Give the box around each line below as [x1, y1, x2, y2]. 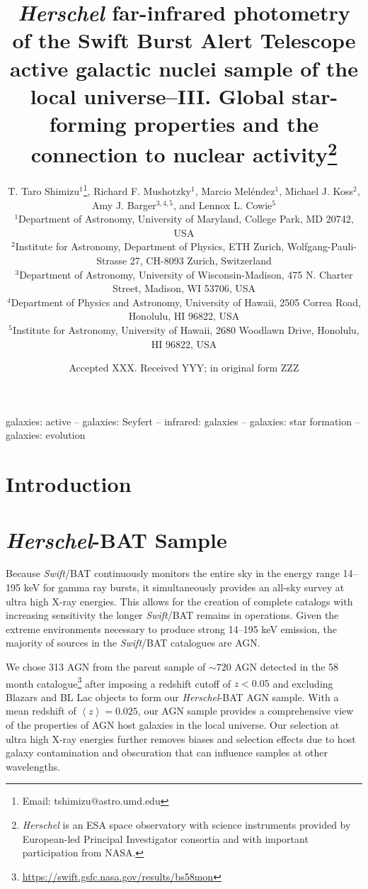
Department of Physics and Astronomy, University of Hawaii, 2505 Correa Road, [11, 294, 361, 309]
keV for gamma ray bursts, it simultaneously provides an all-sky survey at [23, 580, 345, 595]
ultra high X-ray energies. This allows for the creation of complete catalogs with [6, 593, 353, 608]
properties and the [134, 108, 319, 138]
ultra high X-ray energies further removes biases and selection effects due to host [6, 731, 356, 746]
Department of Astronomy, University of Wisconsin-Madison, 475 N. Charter [19, 267, 353, 281]
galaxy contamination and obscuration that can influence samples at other [6, 745, 328, 760]
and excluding [272, 676, 333, 690]
